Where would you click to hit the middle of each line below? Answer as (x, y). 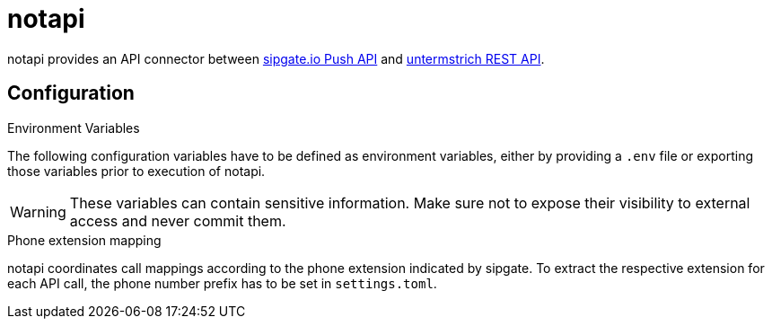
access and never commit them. (178, 220)
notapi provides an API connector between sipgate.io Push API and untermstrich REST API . (276, 58)
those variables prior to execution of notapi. (136, 171)
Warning (38, 211)
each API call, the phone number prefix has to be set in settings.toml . (222, 283)
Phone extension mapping (84, 240)
